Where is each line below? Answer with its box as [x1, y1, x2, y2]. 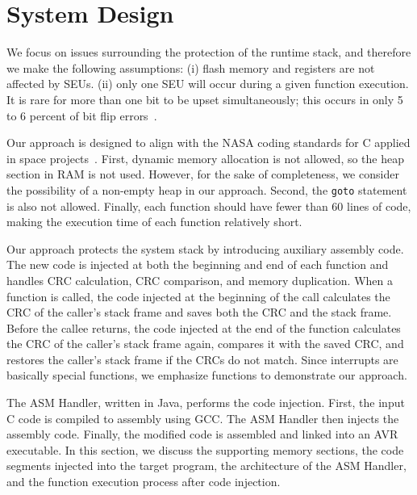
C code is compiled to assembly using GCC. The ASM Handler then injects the [6, 409, 399, 426]
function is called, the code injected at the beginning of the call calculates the [6, 287, 390, 304]
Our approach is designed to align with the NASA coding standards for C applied [6, 134, 411, 151]
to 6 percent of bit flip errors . [6, 107, 157, 124]
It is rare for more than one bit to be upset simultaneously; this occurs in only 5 [6, 90, 403, 107]
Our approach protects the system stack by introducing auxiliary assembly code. [6, 240, 404, 257]
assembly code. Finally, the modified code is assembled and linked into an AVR [6, 426, 398, 443]
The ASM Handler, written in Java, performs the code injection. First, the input [6, 394, 405, 411]
